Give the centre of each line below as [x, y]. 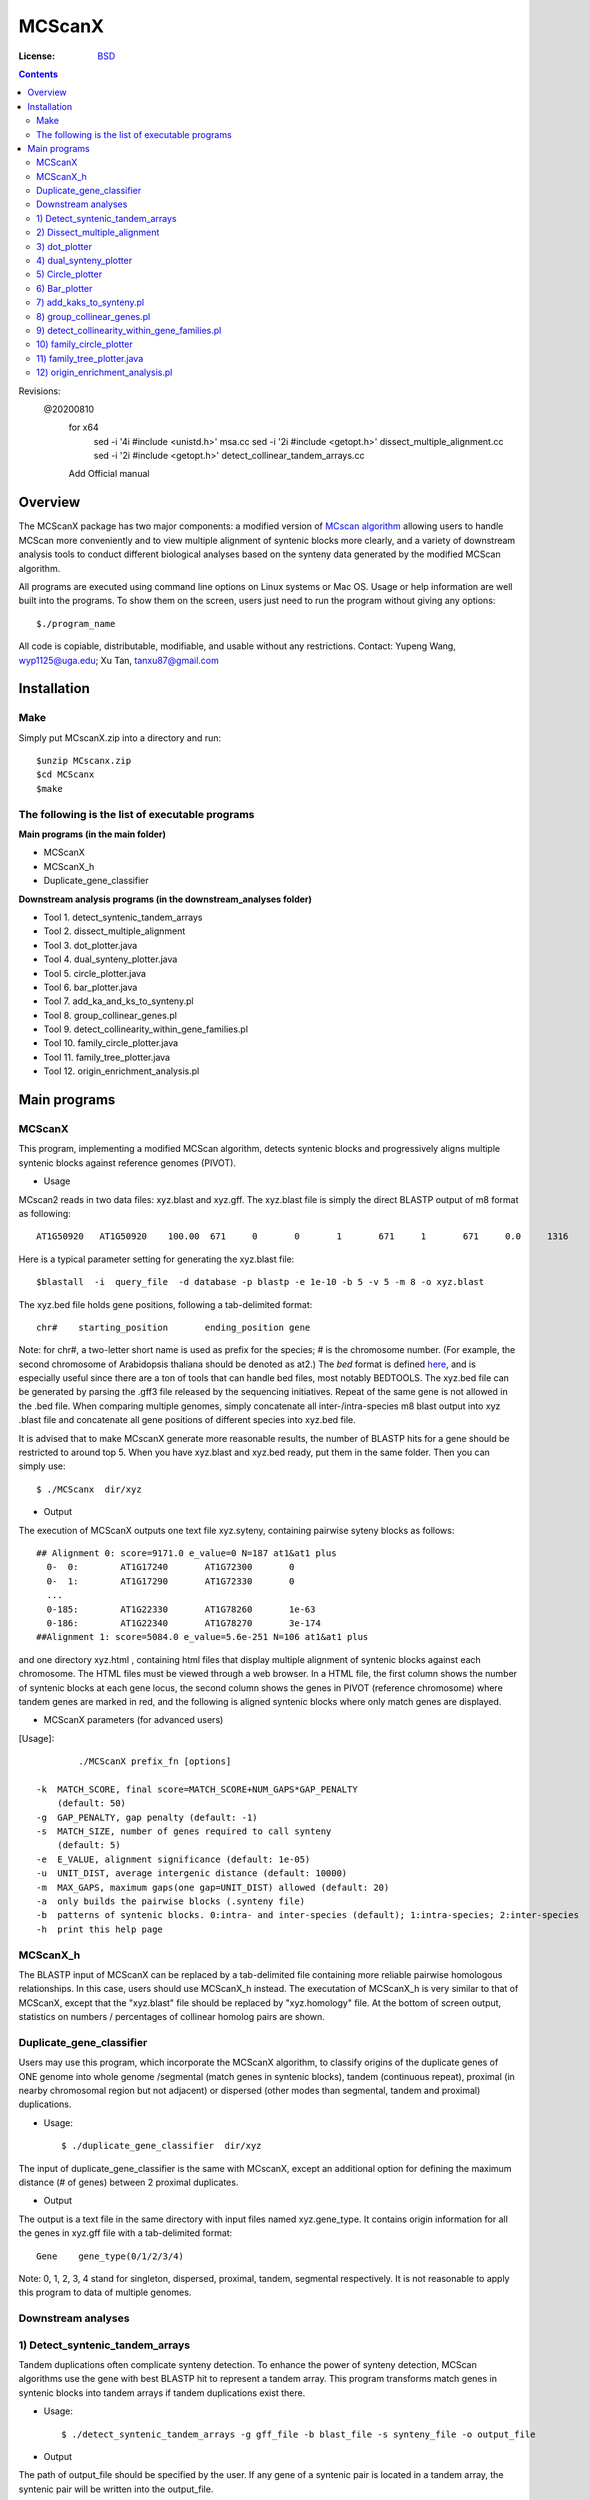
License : [36, 56]
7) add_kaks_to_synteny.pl [90, 302]
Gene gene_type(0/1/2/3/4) [110, 2256]
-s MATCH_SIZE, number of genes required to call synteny [184, 1831]
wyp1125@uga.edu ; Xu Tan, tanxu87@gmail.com [118, 660]
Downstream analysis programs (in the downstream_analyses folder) [165, 899]
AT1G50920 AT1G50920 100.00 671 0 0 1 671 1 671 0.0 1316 [302, 1236]
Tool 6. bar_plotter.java [90, 987]
